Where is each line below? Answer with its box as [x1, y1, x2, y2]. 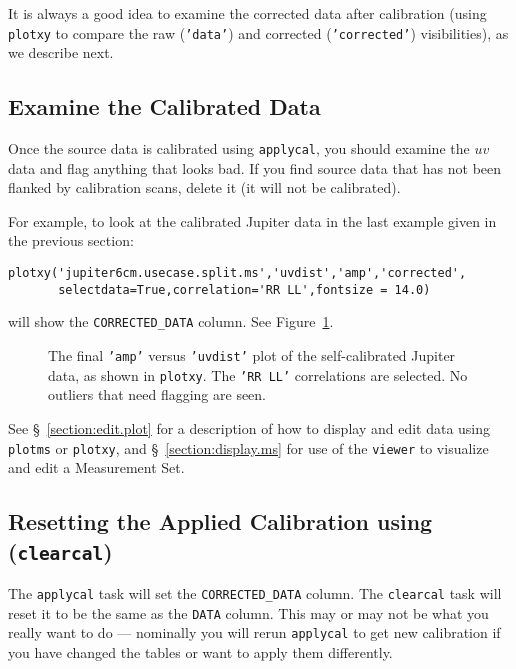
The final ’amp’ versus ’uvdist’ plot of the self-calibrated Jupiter [48, 345, 456, 366]
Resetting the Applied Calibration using [8, 506, 433, 537]
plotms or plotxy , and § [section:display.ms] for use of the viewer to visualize [8, 437, 489, 458]
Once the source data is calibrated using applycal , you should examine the [8, 138, 470, 159]
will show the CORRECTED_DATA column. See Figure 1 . [8, 311, 334, 332]
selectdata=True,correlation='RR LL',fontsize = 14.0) [58, 282, 431, 297]
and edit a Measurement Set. [8, 457, 185, 478]
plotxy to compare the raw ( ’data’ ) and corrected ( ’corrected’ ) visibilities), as [8, 22, 509, 43]
